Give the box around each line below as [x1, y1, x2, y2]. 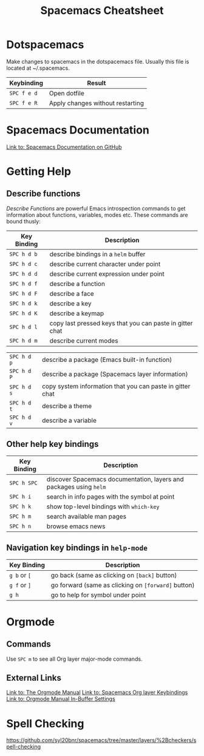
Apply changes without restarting [49, 98, 144, 107]
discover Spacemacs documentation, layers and [46, 475, 184, 483]
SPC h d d [9, 270, 38, 277]
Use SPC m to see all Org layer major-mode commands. [6, 655, 143, 662]
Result [87, 78, 106, 87]
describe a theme [41, 401, 92, 410]
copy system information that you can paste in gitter [41, 382, 191, 390]
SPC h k [9, 503, 32, 510]
